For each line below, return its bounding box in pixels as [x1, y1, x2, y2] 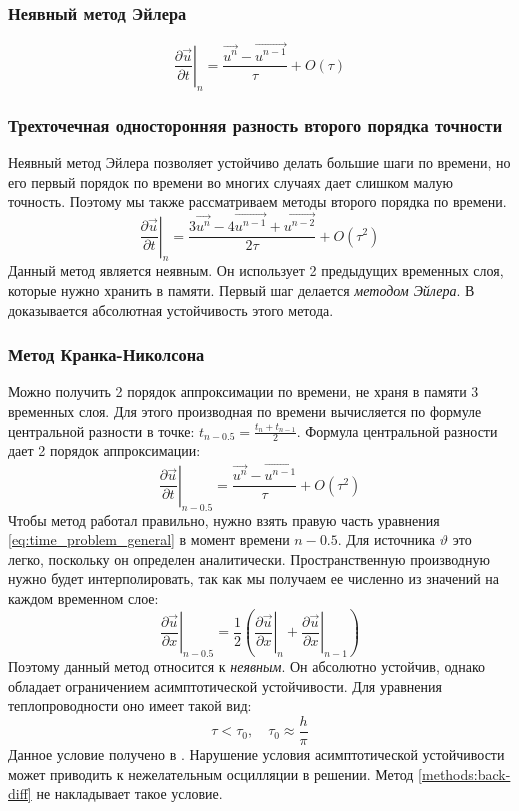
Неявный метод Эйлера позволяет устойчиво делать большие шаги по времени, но [8, 152, 511, 172]
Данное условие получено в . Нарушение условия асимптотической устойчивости [8, 743, 505, 764]
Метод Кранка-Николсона [8, 342, 205, 367]
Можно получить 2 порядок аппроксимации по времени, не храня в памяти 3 [8, 381, 479, 402]
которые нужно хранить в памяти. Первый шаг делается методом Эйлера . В [8, 279, 475, 300]
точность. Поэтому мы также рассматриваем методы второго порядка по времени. [8, 191, 507, 212]
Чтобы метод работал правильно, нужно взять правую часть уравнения [8, 509, 440, 530]
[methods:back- [418, 763, 511, 784]
